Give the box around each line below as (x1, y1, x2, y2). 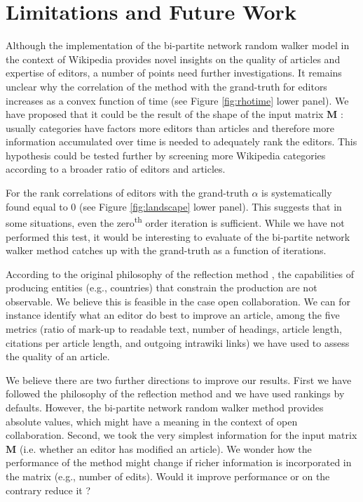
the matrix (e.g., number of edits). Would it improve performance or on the (6, 469, 330, 483)
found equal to (6, 199, 68, 213)
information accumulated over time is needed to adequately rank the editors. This (6, 134, 357, 149)
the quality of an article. (6, 349, 110, 364)
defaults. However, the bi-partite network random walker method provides (6, 400, 324, 415)
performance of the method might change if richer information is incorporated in (6, 455, 352, 470)
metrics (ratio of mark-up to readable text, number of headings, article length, (6, 322, 342, 336)
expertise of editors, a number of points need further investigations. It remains (6, 65, 342, 80)
